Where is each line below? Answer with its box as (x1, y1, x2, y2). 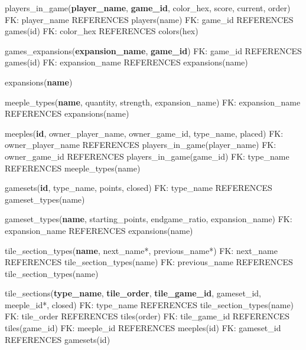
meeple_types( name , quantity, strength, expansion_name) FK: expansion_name (5, 95, 301, 108)
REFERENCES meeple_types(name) (5, 161, 141, 174)
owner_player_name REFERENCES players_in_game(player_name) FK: (5, 138, 276, 151)
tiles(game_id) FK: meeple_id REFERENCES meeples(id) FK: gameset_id (5, 322, 281, 334)
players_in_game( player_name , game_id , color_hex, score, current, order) (5, 2, 291, 14)
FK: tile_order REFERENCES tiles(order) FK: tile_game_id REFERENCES (5, 310, 290, 322)
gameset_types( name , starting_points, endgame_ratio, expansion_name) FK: (5, 213, 292, 225)
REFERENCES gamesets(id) (5, 333, 110, 345)
